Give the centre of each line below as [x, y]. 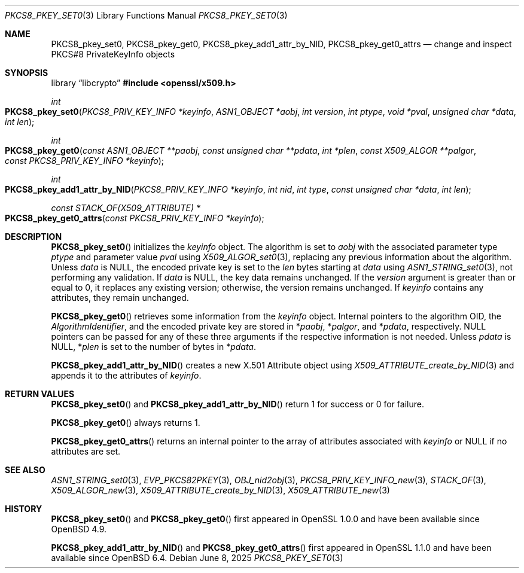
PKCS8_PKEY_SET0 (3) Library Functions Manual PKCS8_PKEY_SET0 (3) [146, 15]
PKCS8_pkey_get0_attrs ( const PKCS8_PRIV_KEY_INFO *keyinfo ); [135, 218]
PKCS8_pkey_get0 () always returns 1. [126, 423]
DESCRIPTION [33, 237]
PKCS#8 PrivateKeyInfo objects [113, 54]
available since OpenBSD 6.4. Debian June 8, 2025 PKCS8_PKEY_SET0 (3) [197, 558]
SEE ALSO [25, 470]
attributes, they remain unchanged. [120, 298]
